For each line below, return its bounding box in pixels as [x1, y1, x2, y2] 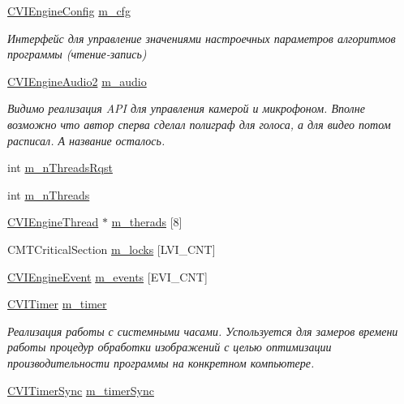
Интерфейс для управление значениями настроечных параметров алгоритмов [7, 29, 396, 46]
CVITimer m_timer [7, 295, 107, 312]
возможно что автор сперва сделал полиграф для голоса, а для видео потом [7, 115, 391, 132]
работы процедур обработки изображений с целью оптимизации [7, 338, 332, 355]
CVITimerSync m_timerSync [7, 381, 154, 398]
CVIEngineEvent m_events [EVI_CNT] [7, 268, 208, 285]
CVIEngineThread [7, 213, 99, 230]
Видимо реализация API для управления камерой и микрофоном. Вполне [7, 100, 365, 117]
